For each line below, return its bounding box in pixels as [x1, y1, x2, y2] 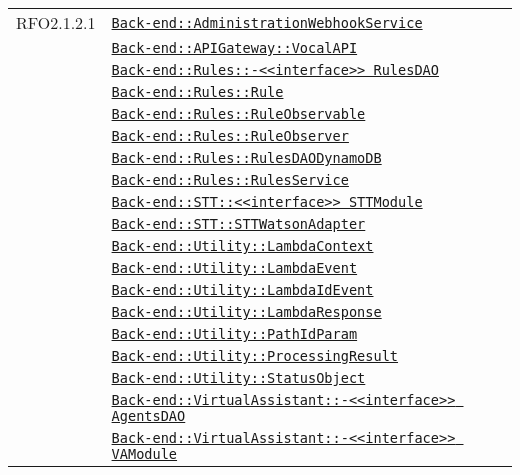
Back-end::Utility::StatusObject [111, 370, 366, 386]
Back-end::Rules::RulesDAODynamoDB [111, 150, 382, 166]
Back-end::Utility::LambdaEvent [111, 260, 358, 276]
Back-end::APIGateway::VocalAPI [111, 40, 358, 56]
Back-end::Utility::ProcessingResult [111, 348, 399, 364]
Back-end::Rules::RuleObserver [111, 128, 349, 144]
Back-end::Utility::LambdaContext [111, 238, 374, 254]
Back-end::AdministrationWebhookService [111, 14, 423, 31]
